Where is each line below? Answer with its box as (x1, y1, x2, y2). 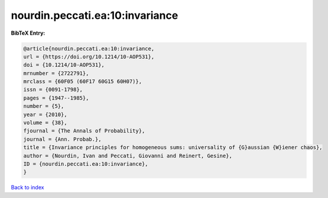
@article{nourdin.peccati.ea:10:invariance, (23, 45, 155, 52)
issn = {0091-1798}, (23, 86, 83, 93)
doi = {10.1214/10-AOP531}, (23, 62, 105, 68)
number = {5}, (23, 103, 64, 110)
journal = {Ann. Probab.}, (23, 136, 102, 143)
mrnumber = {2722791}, (23, 70, 89, 77)
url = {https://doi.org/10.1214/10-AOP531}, (23, 53, 155, 60)
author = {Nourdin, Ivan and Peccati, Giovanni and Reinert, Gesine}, (23, 152, 233, 159)
